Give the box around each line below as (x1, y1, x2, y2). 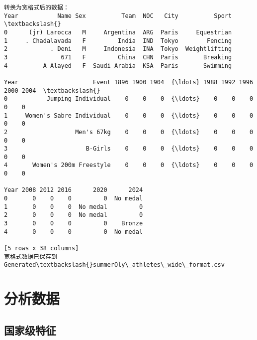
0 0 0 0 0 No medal (4, 195, 143, 202)
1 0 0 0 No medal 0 (4, 203, 143, 210)
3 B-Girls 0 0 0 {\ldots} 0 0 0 (4, 145, 254, 153)
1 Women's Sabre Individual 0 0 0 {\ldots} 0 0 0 (4, 112, 254, 119)
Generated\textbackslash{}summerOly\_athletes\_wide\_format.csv (4, 261, 225, 269)
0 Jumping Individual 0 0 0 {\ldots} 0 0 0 (4, 95, 254, 103)
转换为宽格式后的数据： (4, 4, 69, 11)
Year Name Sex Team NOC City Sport (4, 12, 232, 19)
